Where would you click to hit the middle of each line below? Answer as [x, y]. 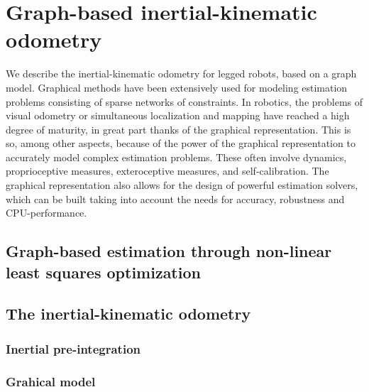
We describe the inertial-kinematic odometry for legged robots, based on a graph [181, 73]
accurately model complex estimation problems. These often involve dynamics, [176, 157]
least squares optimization [103, 272]
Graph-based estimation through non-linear [169, 251]
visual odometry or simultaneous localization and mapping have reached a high [178, 115]
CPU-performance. [46, 213]
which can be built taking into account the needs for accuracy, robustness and [175, 198]
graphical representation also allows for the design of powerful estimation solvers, [182, 185]
